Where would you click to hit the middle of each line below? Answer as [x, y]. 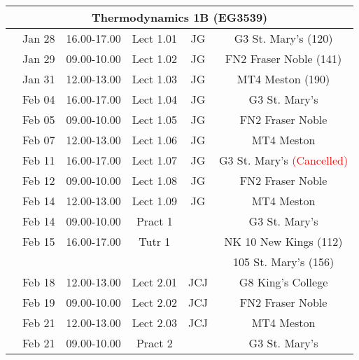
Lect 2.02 [154, 302]
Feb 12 [39, 180]
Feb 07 [39, 140]
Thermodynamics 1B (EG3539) [179, 17]
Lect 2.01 [154, 282]
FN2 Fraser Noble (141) [283, 58]
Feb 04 [39, 99]
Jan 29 [39, 58]
